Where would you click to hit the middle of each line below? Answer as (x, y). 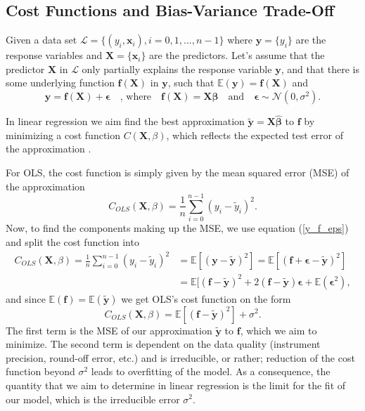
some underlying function (60, 83)
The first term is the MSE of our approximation (109, 330)
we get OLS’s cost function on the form (206, 298)
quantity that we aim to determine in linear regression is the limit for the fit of (176, 385)
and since (26, 298)
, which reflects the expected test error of (255, 135)
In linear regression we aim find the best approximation (125, 121)
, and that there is (320, 68)
